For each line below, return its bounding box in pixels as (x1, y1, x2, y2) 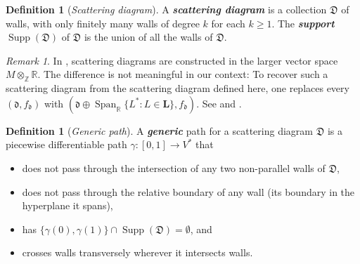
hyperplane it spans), (22, 198, 113, 213)
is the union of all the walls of (84, 29, 213, 44)
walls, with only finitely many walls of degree (6, 15, 200, 30)
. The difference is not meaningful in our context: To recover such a (37, 67, 328, 81)
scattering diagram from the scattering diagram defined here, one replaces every (6, 81, 349, 95)
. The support (271, 15, 335, 30)
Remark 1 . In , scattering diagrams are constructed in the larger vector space (6, 53, 338, 67)
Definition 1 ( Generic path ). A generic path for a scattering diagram (6, 123, 313, 138)
